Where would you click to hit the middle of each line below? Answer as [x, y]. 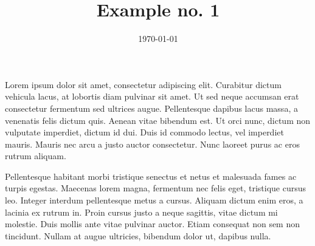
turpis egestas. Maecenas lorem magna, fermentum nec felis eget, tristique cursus [156, 188]
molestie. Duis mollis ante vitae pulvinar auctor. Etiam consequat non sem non [153, 224]
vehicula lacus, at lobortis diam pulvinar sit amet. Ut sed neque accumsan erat [152, 96]
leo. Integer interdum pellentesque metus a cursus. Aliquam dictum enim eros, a [154, 200]
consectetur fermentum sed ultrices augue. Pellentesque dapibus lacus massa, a [151, 108]
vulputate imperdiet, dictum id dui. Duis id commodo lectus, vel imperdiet [144, 132]
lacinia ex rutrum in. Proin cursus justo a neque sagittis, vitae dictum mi [141, 212]
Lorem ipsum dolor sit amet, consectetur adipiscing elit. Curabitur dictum [143, 84]
